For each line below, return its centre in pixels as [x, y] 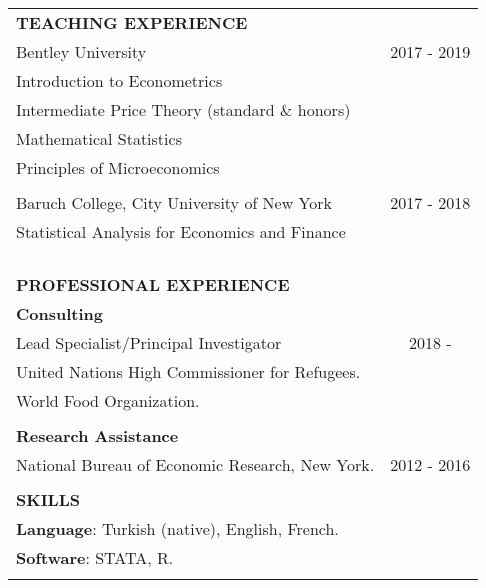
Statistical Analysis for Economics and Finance [181, 231]
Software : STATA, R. [95, 557]
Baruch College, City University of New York [174, 202]
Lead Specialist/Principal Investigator [149, 342]
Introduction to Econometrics [119, 80]
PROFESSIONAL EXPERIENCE [153, 284]
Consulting [59, 313]
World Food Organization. [108, 400]
